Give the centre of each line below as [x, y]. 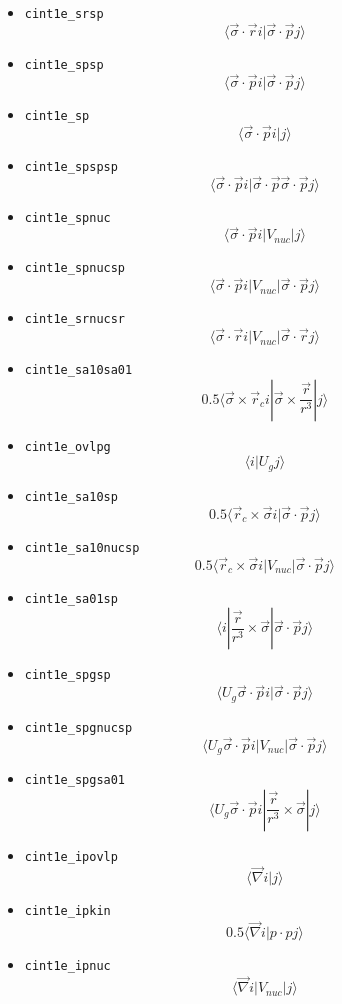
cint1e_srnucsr [75, 319]
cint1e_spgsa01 [75, 779]
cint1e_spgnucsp [78, 727]
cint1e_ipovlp [71, 856]
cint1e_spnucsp [75, 268]
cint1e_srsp [64, 14]
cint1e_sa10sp [71, 496]
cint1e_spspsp [71, 166]
